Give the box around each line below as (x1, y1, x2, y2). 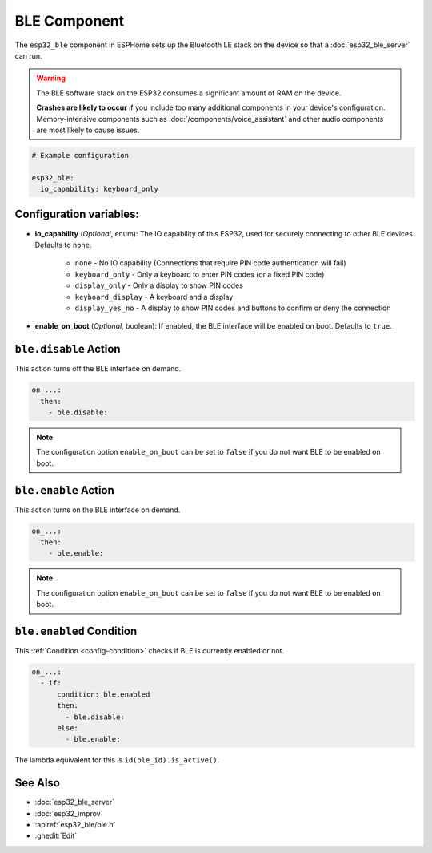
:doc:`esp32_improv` (34, 808, 103, 818)
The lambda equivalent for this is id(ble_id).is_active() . (14, 755, 220, 765)
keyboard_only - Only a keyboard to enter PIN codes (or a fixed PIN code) (74, 269, 325, 279)
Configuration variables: (14, 208, 140, 221)
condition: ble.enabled (57, 689, 150, 699)
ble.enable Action (14, 483, 115, 497)
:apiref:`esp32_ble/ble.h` (34, 820, 116, 830)
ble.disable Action (14, 342, 121, 356)
